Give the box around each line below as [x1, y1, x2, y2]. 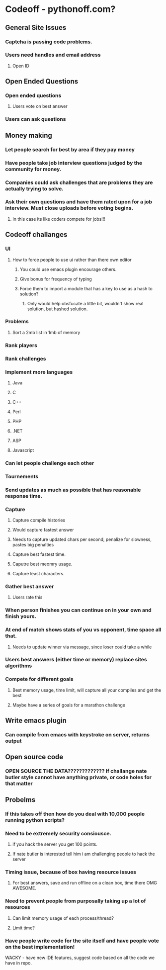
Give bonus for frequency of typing [19, 276, 92, 282]
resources [5, 904, 31, 911]
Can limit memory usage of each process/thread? [12, 915, 114, 921]
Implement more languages [5, 368, 73, 375]
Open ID [12, 63, 30, 69]
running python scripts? [5, 816, 65, 823]
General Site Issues [5, 23, 67, 32]
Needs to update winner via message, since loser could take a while [12, 644, 152, 650]
